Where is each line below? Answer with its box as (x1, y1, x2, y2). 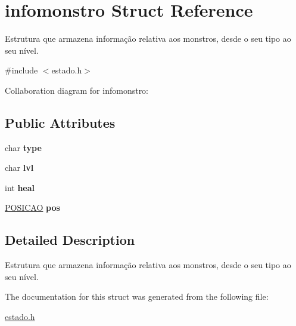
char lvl (5, 161, 34, 174)
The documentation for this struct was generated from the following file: (5, 290, 269, 303)
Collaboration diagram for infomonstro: (5, 84, 149, 96)
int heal (5, 181, 35, 193)
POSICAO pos (5, 201, 60, 214)
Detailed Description (5, 230, 135, 249)
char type (5, 141, 42, 153)
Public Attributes (5, 113, 116, 131)
